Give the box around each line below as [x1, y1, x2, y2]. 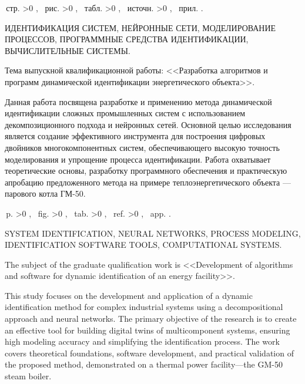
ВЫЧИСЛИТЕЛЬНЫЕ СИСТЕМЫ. [5, 44, 130, 56]
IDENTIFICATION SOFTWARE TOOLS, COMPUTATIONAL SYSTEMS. [5, 238, 282, 251]
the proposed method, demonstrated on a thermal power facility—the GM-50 [5, 358, 283, 370]
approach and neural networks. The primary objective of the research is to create [5, 312, 297, 325]
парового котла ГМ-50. [5, 187, 86, 200]
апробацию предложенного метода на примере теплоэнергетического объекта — [5, 176, 291, 188]
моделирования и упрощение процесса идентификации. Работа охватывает [5, 153, 271, 165]
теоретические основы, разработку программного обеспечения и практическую [5, 164, 287, 177]
